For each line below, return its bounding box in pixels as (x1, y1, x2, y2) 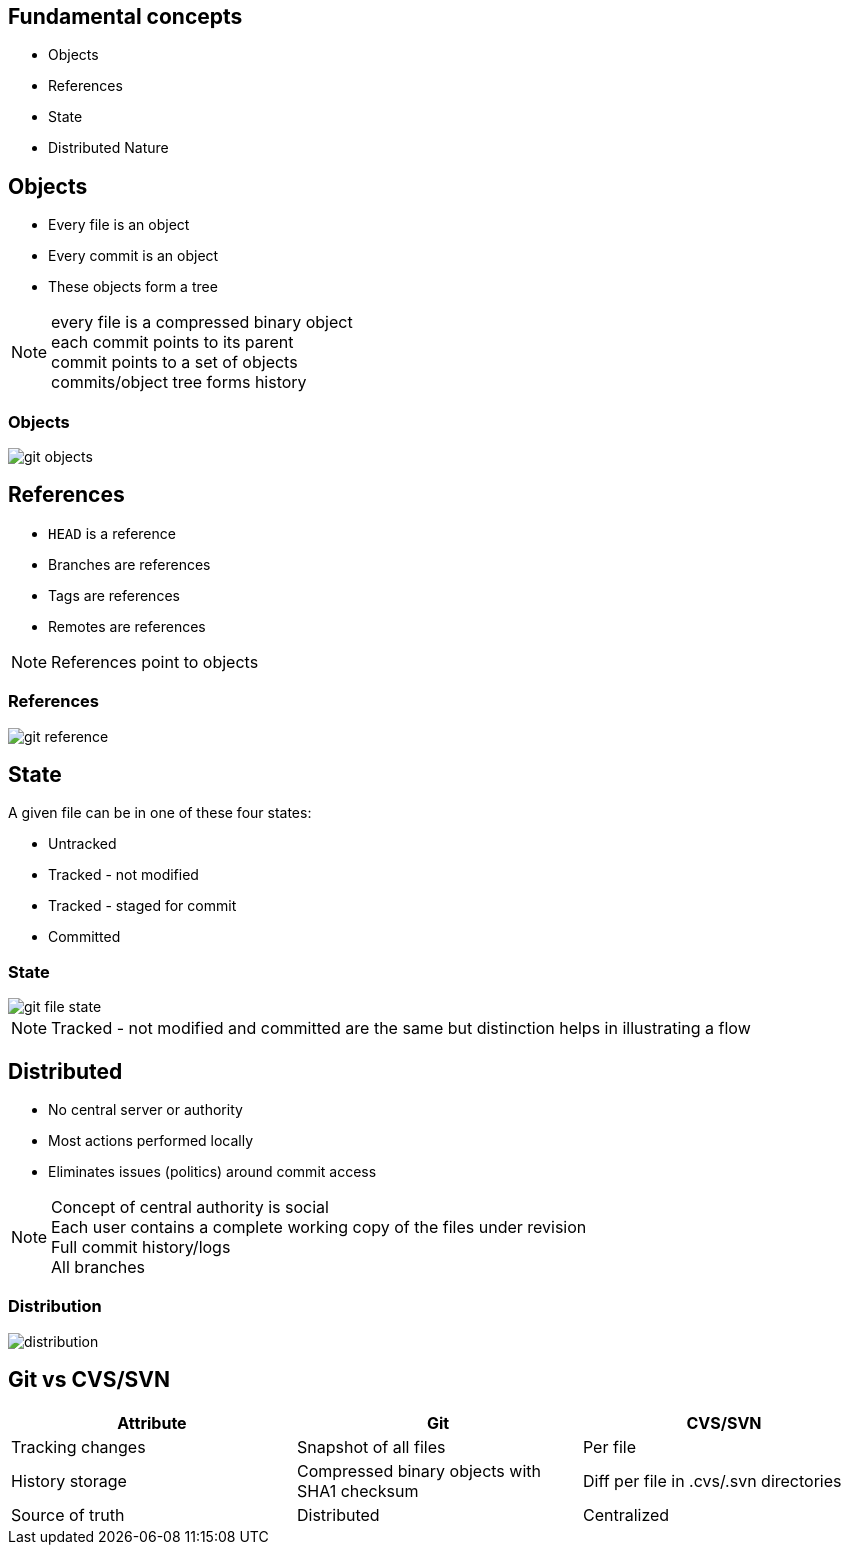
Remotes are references (48, 617, 206, 635)
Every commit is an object (48, 247, 219, 265)
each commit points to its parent (51, 332, 294, 353)
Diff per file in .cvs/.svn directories (582, 1470, 842, 1491)
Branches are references (48, 555, 211, 573)
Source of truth (11, 1504, 125, 1525)
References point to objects (51, 651, 259, 672)
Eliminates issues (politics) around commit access (48, 1163, 377, 1181)
